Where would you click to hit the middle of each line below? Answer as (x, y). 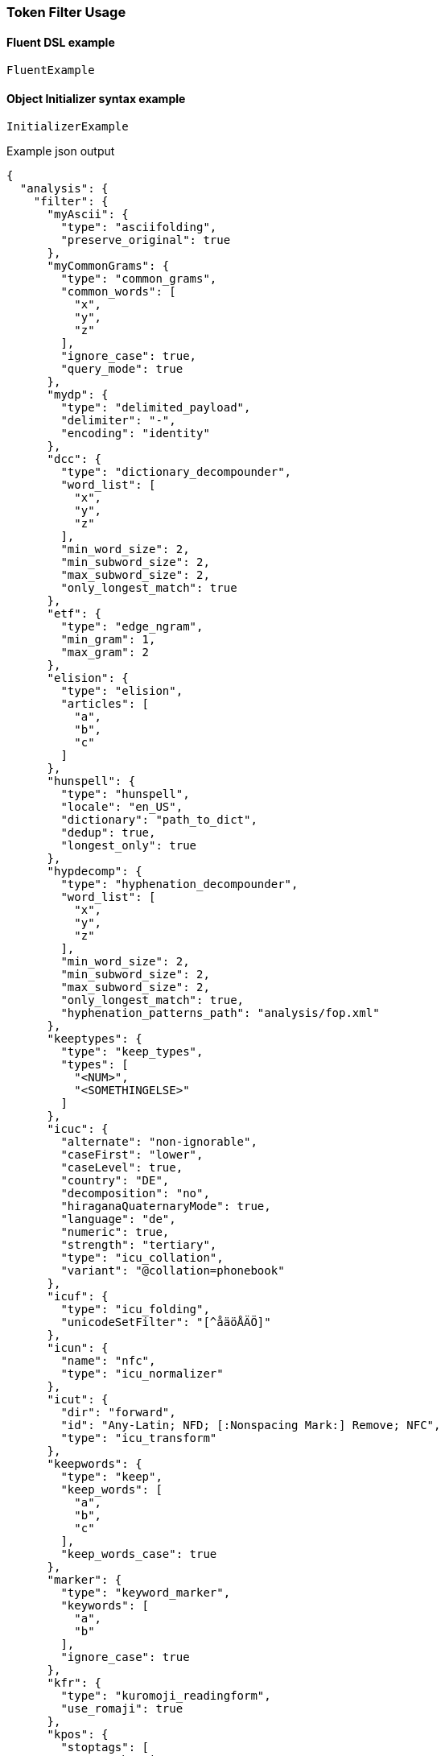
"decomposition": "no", (135, 1194)
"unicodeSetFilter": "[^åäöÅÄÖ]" (166, 1322)
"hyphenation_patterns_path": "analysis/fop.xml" (220, 1013)
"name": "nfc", (108, 1361)
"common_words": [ (118, 292)
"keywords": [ (105, 1606)
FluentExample (51, 70)
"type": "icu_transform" (139, 1438)
